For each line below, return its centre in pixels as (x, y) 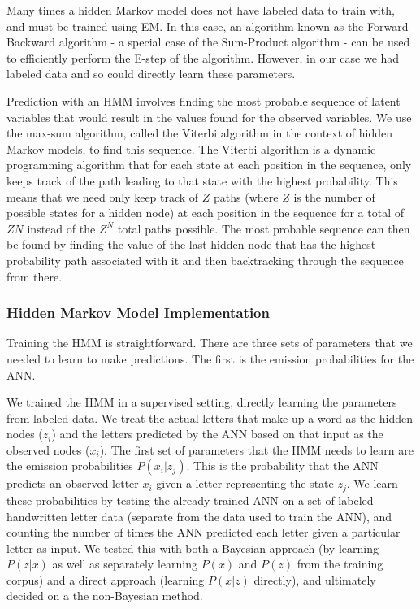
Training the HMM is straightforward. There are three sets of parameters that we (210, 343)
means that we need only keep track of (103, 196)
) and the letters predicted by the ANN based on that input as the (217, 434)
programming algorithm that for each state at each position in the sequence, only (209, 165)
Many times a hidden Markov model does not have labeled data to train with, (201, 10)
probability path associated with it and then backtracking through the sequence (205, 260)
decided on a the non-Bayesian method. (105, 596)
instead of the (61, 228)
